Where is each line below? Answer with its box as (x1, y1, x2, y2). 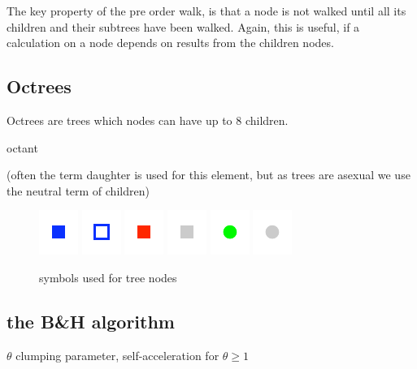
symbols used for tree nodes (39, 268, 177, 285)
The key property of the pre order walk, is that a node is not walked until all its (7, 2, 406, 19)
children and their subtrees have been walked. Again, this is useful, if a (7, 18, 360, 35)
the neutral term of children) (7, 182, 150, 199)
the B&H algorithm (7, 308, 175, 333)
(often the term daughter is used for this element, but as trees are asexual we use (7, 166, 410, 183)
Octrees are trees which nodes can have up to (7, 111, 232, 128)
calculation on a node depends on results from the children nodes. (7, 34, 334, 51)
